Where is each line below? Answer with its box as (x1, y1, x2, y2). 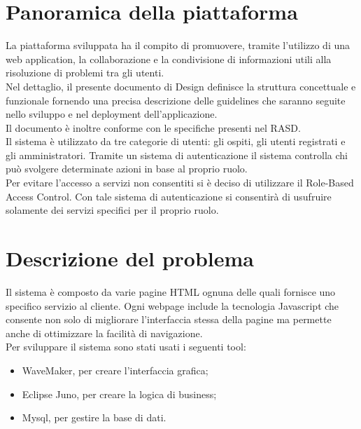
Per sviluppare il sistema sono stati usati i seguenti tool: (6, 339, 246, 354)
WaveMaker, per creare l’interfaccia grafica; (22, 362, 208, 377)
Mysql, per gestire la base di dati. (22, 410, 167, 425)
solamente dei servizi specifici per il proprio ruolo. (6, 203, 219, 217)
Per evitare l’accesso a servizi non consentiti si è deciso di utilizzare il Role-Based (6, 175, 354, 190)
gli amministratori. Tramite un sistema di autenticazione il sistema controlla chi (6, 147, 348, 162)
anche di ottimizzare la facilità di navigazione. (6, 325, 203, 340)
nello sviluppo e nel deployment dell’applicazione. (6, 107, 218, 121)
